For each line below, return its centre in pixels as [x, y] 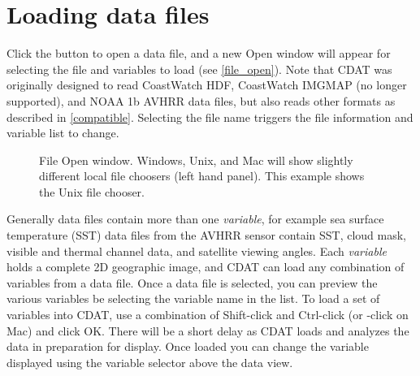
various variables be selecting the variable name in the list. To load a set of [193, 298]
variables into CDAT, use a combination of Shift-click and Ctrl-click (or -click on [208, 315]
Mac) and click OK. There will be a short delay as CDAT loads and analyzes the [208, 330]
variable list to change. [63, 133]
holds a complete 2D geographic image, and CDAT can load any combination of [206, 267]
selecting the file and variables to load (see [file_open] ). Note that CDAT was [199, 69]
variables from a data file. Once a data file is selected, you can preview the [192, 282]
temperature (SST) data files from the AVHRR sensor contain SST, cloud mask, [207, 235]
